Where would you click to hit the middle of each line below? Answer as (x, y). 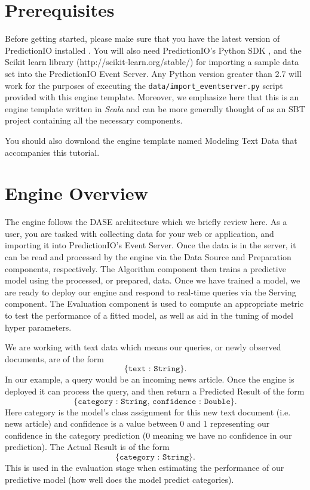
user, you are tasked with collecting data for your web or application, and (139, 233)
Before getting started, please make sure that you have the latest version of (142, 38)
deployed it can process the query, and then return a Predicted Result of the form (155, 391)
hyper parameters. (38, 327)
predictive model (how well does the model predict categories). (119, 479)
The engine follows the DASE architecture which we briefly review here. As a (146, 222)
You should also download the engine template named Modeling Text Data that (151, 140)
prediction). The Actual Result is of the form (87, 447)
